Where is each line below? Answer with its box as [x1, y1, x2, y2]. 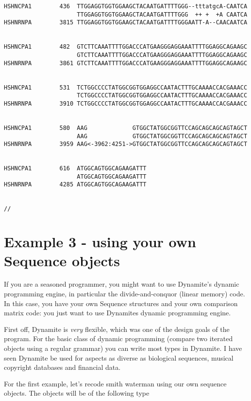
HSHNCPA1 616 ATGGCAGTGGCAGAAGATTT [4, 165, 147, 172]
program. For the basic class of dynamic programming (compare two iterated [4, 333, 233, 344]
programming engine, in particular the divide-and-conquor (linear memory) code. [4, 288, 245, 298]
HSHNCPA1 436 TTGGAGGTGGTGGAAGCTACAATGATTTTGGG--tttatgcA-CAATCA [4, 3, 248, 10]
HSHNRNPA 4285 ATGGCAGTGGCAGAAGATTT [4, 181, 147, 188]
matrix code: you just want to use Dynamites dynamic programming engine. [4, 308, 231, 318]
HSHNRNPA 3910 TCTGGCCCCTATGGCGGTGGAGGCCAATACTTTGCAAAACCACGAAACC [4, 100, 248, 107]
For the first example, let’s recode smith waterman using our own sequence [4, 378, 227, 388]
